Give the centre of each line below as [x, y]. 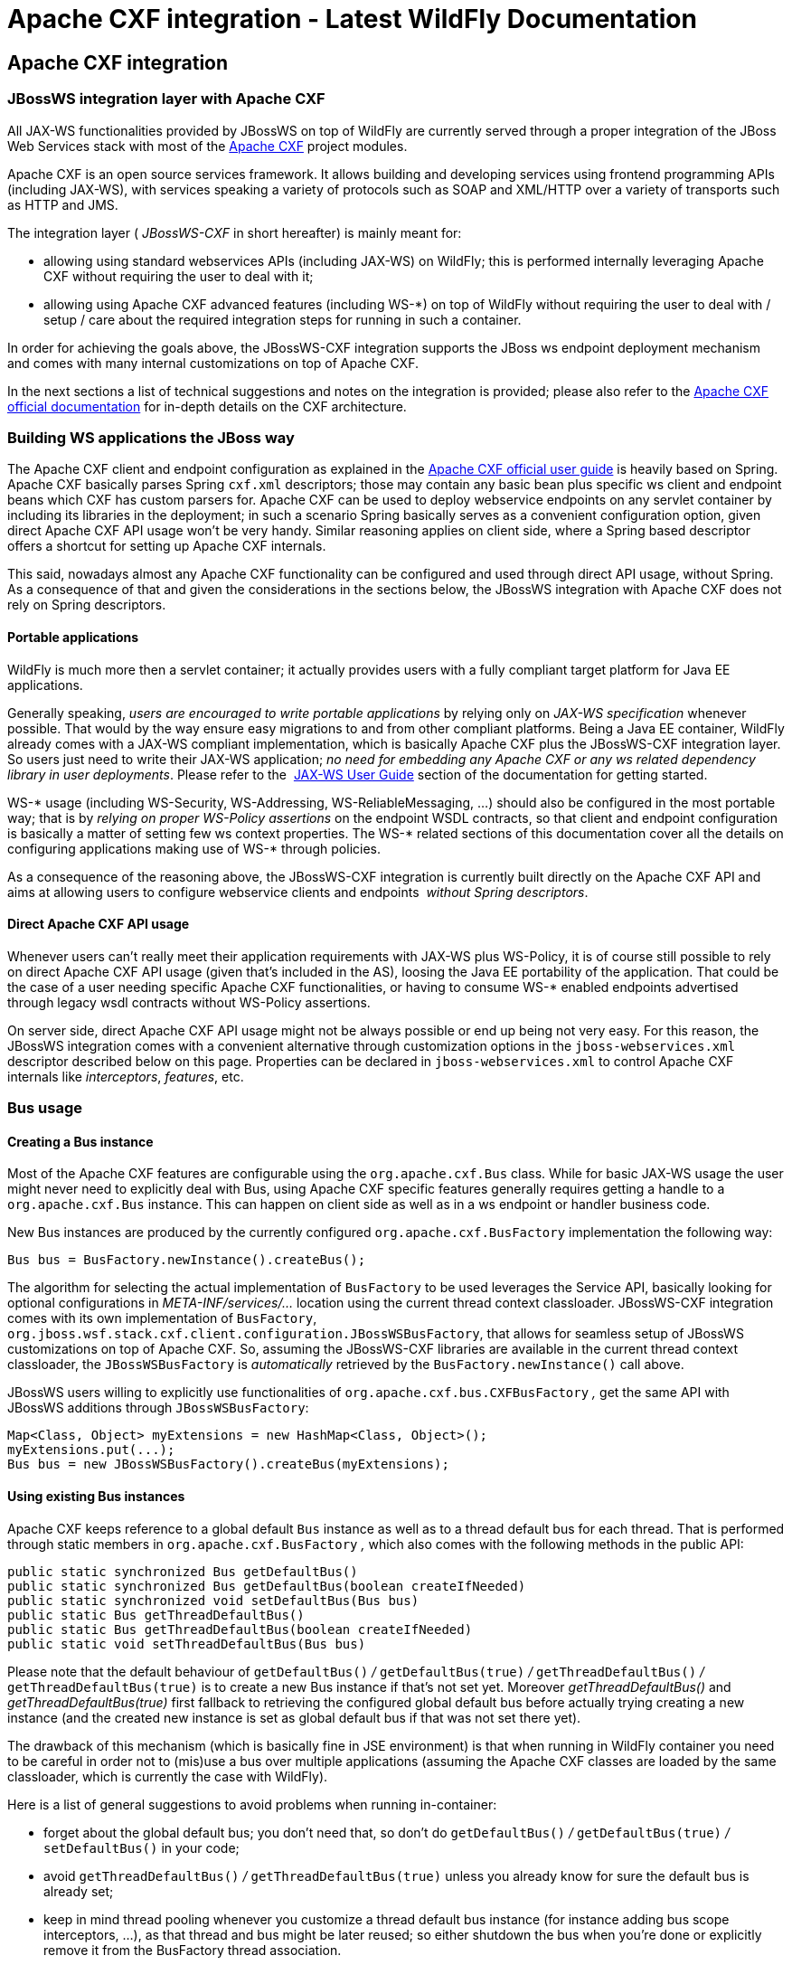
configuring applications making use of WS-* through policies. [194, 848]
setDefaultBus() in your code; [141, 1847]
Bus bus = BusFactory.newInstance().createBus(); [187, 1260]
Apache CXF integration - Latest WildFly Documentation [352, 19]
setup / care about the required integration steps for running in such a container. [283, 319]
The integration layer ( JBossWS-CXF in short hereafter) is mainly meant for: [235, 232]
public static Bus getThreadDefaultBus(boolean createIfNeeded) [240, 1629]
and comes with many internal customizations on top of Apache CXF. [213, 363]
